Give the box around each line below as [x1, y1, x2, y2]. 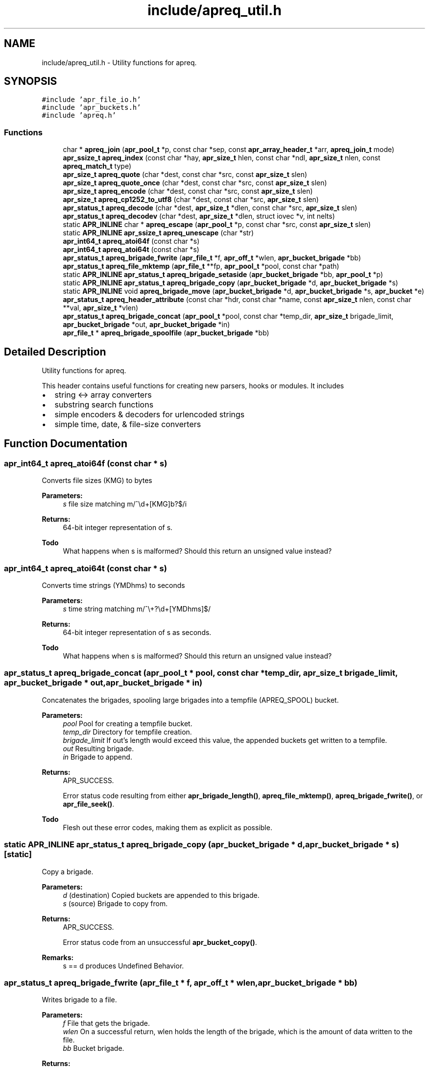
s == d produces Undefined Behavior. [63, 961, 184, 970]
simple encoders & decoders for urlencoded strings [54, 409, 245, 420]
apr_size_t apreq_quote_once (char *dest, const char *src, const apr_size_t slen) [63, 178, 327, 187]
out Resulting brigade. [63, 744, 134, 753]
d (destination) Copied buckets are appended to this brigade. [63, 891, 260, 899]
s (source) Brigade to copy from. [63, 899, 168, 908]
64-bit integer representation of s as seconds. [63, 628, 212, 636]
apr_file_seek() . [63, 799, 115, 808]
